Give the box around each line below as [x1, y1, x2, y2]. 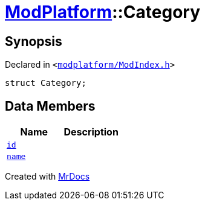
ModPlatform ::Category [5, 2, 201, 22]
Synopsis [5, 33, 62, 49]
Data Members [5, 98, 96, 114]
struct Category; [5, 78, 86, 88]
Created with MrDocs [5, 171, 90, 182]
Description [63, 126, 119, 138]
